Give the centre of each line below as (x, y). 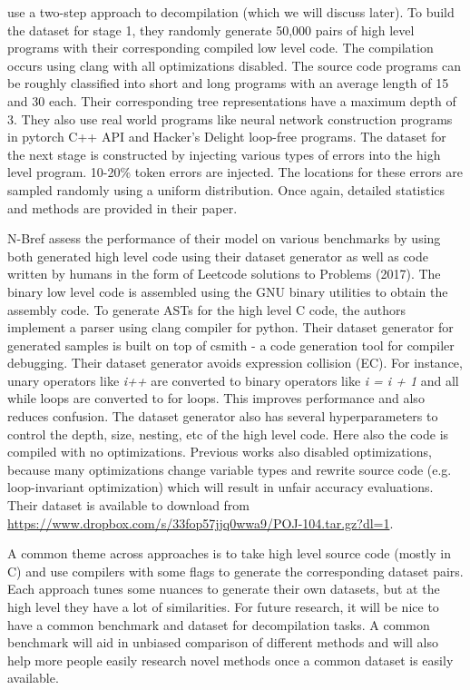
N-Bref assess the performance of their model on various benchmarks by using (224, 238)
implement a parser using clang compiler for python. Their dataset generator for (230, 327)
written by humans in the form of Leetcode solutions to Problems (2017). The (224, 274)
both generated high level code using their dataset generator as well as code (218, 256)
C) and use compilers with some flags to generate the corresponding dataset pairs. (235, 571)
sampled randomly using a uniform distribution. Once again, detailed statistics (226, 189)
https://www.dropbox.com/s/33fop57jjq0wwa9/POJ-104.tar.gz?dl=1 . (201, 522)
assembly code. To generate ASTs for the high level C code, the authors (207, 309)
